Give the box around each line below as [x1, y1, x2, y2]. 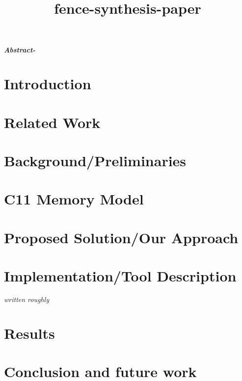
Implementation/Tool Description [4, 266, 237, 286]
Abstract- [4, 45, 36, 55]
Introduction [4, 74, 91, 94]
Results [4, 323, 55, 343]
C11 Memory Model [4, 189, 144, 209]
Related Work [4, 112, 101, 132]
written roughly [4, 294, 49, 304]
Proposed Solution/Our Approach [4, 227, 239, 247]
